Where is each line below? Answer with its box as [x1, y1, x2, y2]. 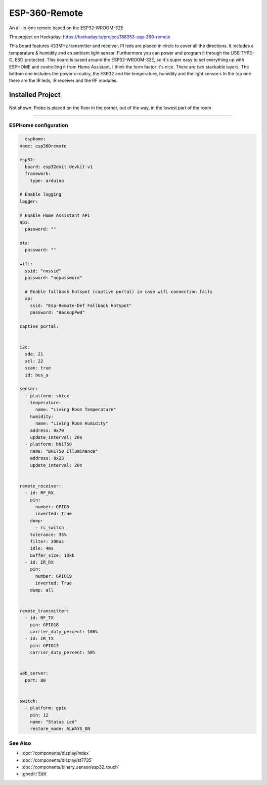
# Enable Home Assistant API [19, 212, 90, 218]
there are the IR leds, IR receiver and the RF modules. [9, 77, 118, 84]
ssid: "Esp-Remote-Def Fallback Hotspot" [30, 302, 132, 308]
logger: [19, 198, 38, 204]
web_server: [19, 670, 49, 676]
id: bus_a [25, 372, 49, 378]
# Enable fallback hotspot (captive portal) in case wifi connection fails [25, 289, 213, 295]
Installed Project [9, 91, 61, 99]
